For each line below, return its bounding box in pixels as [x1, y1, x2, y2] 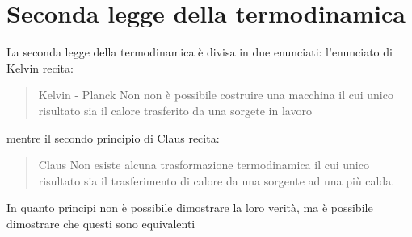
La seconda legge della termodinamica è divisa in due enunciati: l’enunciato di [6, 44, 393, 60]
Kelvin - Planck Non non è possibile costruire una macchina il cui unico [38, 86, 393, 103]
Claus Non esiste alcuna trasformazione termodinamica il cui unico [38, 156, 369, 173]
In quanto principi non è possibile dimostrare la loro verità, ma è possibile [6, 199, 373, 216]
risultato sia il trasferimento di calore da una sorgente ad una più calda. [38, 172, 395, 189]
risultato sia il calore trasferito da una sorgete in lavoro [38, 102, 312, 118]
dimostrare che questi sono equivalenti [6, 214, 195, 231]
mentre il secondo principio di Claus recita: [6, 129, 220, 146]
